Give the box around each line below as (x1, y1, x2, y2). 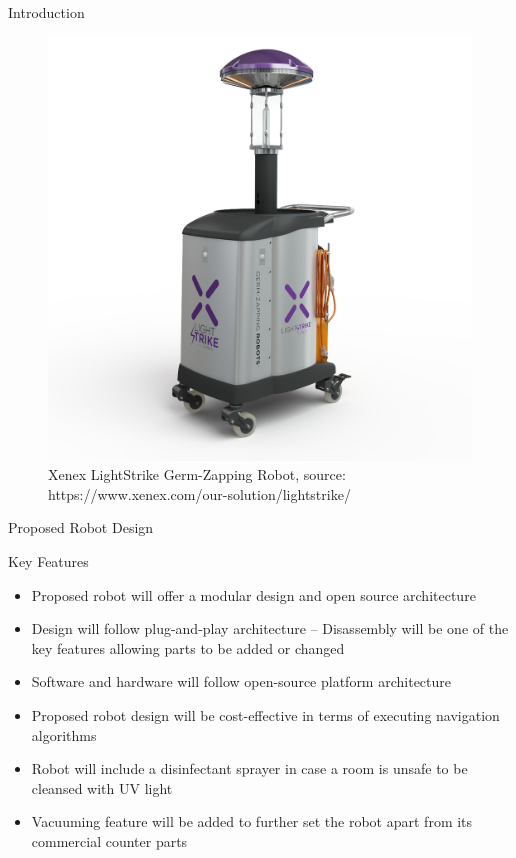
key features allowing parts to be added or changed (31, 637, 345, 658)
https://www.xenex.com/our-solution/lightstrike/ (48, 483, 351, 504)
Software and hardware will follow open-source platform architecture (31, 671, 451, 692)
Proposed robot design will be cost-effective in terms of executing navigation (31, 704, 500, 725)
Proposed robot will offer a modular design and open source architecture (31, 584, 476, 605)
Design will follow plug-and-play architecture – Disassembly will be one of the (31, 618, 509, 639)
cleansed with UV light (31, 777, 173, 798)
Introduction (8, 2, 85, 22)
